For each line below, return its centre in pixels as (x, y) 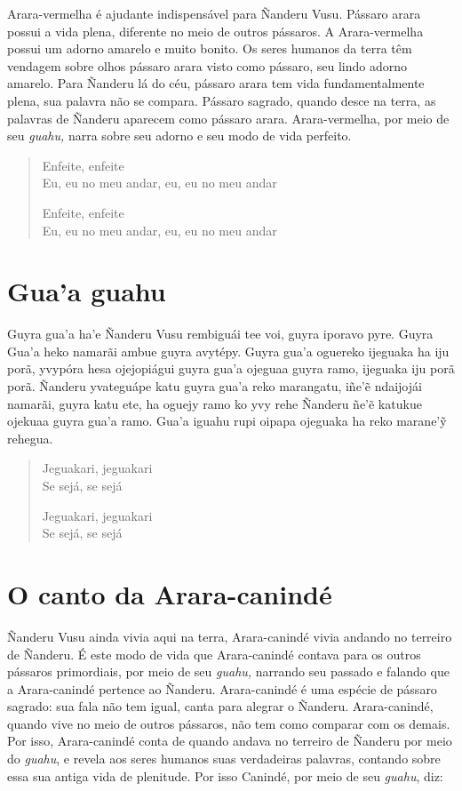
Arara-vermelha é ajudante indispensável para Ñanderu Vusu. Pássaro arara (214, 13)
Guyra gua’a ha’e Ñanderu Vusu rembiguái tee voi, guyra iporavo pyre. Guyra (220, 334)
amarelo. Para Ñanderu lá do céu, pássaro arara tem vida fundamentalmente (216, 83)
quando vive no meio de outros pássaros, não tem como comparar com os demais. (229, 723)
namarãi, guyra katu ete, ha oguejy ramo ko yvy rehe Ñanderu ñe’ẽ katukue (215, 403)
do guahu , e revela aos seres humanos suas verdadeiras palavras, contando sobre (224, 759)
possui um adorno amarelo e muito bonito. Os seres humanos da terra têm (210, 48)
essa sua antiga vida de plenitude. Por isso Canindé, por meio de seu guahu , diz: (225, 775)
